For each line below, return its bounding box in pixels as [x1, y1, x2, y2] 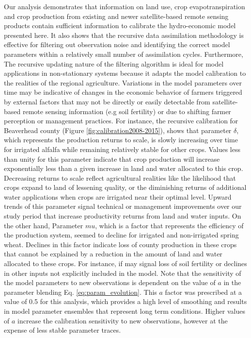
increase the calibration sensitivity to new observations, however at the [17, 315, 228, 325]
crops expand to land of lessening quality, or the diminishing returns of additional [4, 182, 247, 192]
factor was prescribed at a [165, 287, 242, 297]
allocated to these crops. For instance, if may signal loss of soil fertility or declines [4, 258, 247, 269]
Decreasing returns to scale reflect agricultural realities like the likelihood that [4, 172, 236, 183]
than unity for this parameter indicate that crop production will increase [4, 153, 220, 164]
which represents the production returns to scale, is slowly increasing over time [4, 135, 238, 145]
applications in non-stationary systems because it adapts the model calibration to [4, 68, 246, 78]
